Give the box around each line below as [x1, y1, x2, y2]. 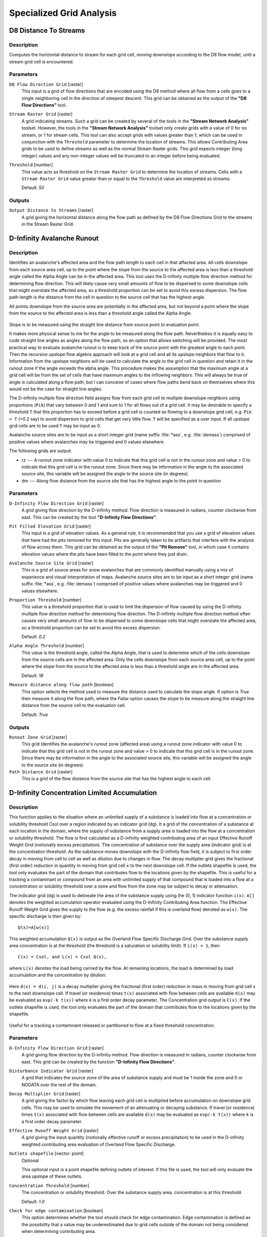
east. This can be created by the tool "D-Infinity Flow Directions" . [21, 514, 158, 520]
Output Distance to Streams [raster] [9, 207, 93, 213]
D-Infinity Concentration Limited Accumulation [9, 789, 157, 797]
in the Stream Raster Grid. [21, 221, 74, 227]
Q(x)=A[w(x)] [18, 925, 49, 930]
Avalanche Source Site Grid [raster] [9, 560, 93, 566]
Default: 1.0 [21, 1198, 44, 1204]
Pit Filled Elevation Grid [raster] [9, 523, 91, 529]
